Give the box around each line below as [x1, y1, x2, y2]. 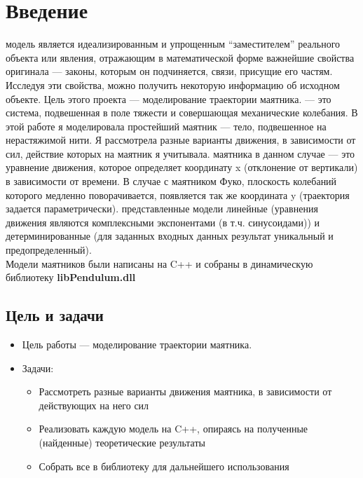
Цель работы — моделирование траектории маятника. [22, 337, 252, 352]
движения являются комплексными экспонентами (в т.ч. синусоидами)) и [6, 214, 320, 229]
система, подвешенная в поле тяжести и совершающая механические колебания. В [6, 105, 358, 120]
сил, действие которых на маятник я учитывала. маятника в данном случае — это [6, 146, 355, 161]
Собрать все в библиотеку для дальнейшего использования [39, 458, 289, 473]
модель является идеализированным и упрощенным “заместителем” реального [6, 36, 341, 51]
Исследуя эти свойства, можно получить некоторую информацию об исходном [6, 77, 340, 92]
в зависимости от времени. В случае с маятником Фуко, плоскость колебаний [6, 174, 337, 189]
